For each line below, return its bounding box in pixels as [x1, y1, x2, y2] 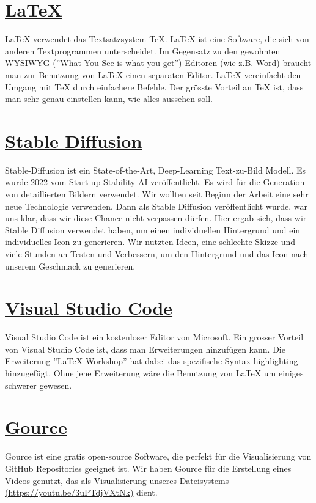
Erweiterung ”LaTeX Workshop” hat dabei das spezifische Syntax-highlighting [5, 354, 298, 367]
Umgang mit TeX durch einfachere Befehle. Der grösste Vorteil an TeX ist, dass [5, 80, 304, 93]
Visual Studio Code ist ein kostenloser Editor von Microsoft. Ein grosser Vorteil [5, 331, 304, 343]
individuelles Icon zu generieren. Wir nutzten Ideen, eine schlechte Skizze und [5, 235, 296, 248]
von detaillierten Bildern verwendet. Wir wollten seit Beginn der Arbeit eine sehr [5, 188, 309, 200]
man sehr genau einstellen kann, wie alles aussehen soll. [5, 92, 213, 105]
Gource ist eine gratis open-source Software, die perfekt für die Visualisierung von [5, 450, 312, 463]
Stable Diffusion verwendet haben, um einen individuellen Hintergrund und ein [5, 223, 301, 236]
